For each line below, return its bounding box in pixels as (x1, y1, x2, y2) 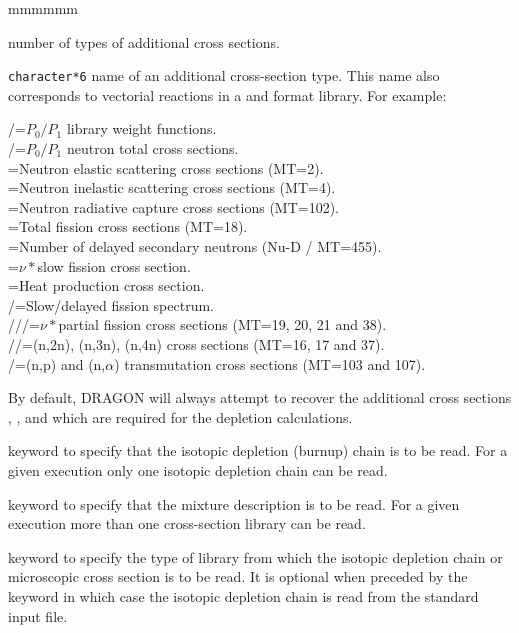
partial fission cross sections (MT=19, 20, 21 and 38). (58, 314, 387, 335)
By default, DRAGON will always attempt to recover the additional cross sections (8, 387, 512, 408)
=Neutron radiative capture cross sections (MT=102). (8, 196, 340, 217)
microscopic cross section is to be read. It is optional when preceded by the (8, 566, 468, 587)
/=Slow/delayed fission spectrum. (8, 294, 214, 315)
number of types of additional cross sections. (8, 31, 280, 52)
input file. (8, 605, 68, 626)
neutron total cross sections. (66, 138, 239, 159)
